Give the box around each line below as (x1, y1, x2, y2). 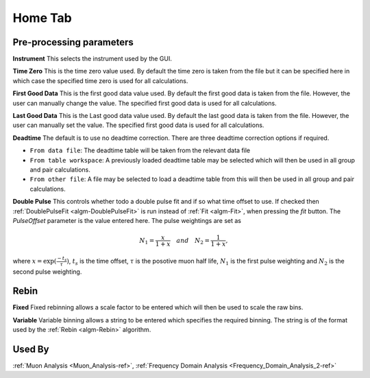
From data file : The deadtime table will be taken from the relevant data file (29, 146, 251, 154)
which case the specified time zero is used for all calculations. (12, 76, 188, 85)
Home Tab (12, 10, 72, 25)
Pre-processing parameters (12, 36, 134, 48)
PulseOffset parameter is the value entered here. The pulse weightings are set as (12, 216, 241, 224)
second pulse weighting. (12, 268, 82, 276)
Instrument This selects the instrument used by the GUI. (12, 55, 173, 63)
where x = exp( (12, 257, 57, 265)
